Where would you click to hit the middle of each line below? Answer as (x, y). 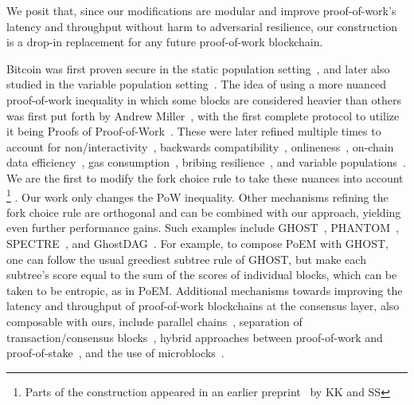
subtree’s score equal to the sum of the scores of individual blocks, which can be (202, 275)
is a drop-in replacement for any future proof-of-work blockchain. (165, 42)
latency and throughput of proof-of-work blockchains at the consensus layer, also (203, 306)
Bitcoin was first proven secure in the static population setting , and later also (198, 68)
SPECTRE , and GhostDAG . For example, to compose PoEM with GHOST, (198, 243)
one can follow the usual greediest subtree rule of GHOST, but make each (186, 259)
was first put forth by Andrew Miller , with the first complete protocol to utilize (203, 115)
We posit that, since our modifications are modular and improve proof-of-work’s (201, 10)
